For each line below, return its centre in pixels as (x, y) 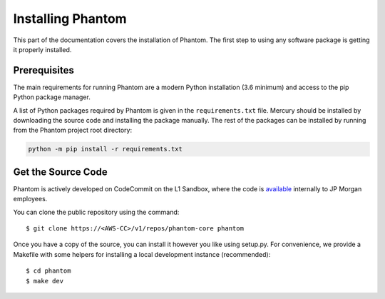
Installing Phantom (70, 19)
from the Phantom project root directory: (72, 130)
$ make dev (45, 281)
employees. (30, 199)
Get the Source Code (60, 172)
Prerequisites (43, 70)
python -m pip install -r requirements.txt (106, 149)
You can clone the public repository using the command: (96, 212)
